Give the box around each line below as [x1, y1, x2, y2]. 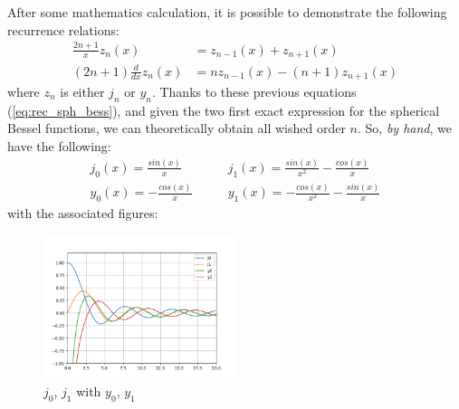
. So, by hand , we [358, 119, 453, 138]
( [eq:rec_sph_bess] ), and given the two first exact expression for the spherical [7, 100, 440, 119]
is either [60, 81, 105, 100]
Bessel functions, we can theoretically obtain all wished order [7, 119, 346, 138]
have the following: [7, 136, 111, 155]
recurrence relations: [7, 20, 120, 39]
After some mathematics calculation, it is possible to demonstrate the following [7, 3, 447, 21]
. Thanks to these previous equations [151, 81, 357, 100]
